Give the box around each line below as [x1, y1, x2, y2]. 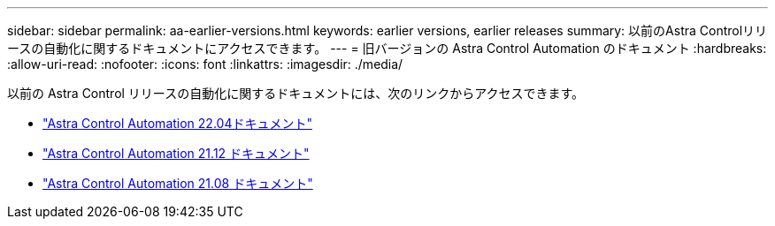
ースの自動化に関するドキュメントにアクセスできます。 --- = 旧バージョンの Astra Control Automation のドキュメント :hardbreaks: [7, 41, 767, 56]
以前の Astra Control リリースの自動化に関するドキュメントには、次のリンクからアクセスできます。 [7, 86, 585, 101]
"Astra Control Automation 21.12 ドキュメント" [42, 146, 310, 161]
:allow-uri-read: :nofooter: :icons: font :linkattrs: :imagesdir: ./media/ [7, 56, 403, 72]
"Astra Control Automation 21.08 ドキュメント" [42, 176, 313, 191]
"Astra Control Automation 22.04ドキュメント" [42, 116, 312, 131]
